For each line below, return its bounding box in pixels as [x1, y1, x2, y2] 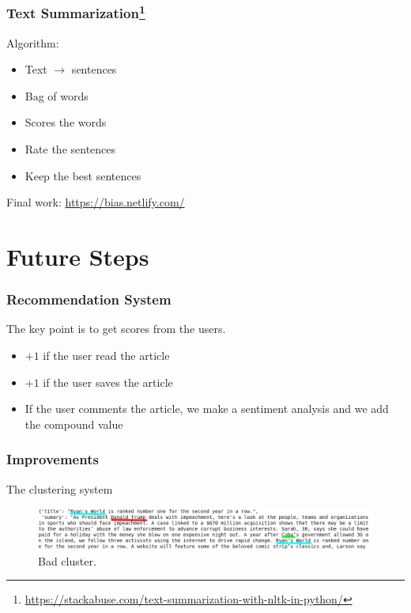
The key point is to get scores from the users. [6, 320, 226, 337]
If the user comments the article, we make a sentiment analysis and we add [25, 400, 389, 417]
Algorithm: [6, 34, 59, 51]
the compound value [25, 415, 123, 432]
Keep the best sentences [25, 167, 141, 184]
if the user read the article [43, 347, 170, 364]
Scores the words [25, 114, 107, 131]
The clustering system [6, 480, 113, 497]
